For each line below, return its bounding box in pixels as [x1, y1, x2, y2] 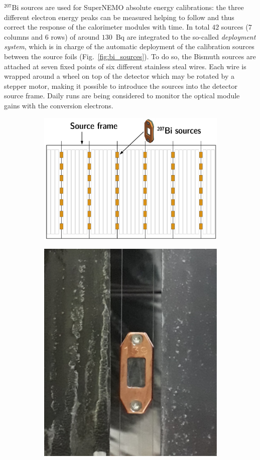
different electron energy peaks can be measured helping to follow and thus [4, 12, 234, 22]
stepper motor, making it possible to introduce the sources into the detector [4, 80, 237, 91]
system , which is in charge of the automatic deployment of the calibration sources [4, 41, 254, 52]
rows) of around [51, 31, 100, 42]
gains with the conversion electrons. [4, 100, 113, 110]
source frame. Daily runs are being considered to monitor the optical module [4, 90, 240, 101]
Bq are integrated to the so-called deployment [115, 31, 256, 42]
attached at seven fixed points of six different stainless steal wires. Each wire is [4, 61, 246, 71]
